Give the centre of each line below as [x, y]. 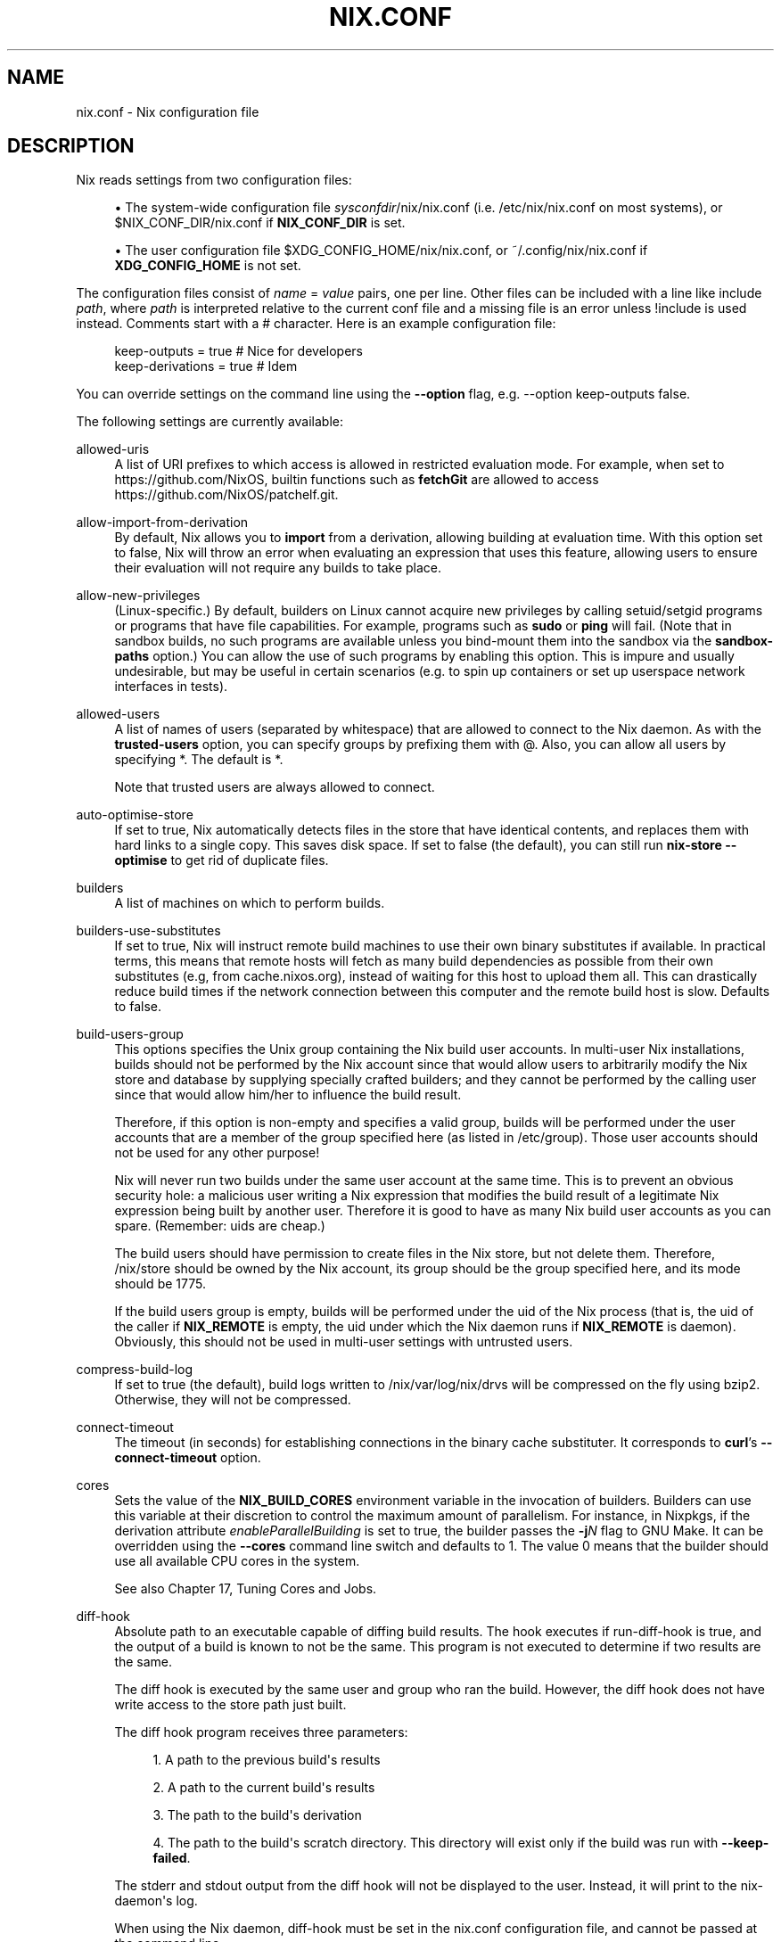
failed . [172, 1858]
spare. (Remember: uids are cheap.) [220, 1226]
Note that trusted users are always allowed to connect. [275, 787]
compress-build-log [135, 1370]
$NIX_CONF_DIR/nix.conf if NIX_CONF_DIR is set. [260, 223]
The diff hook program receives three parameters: [261, 1732]
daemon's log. [156, 1901]
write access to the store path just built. [230, 1705]
